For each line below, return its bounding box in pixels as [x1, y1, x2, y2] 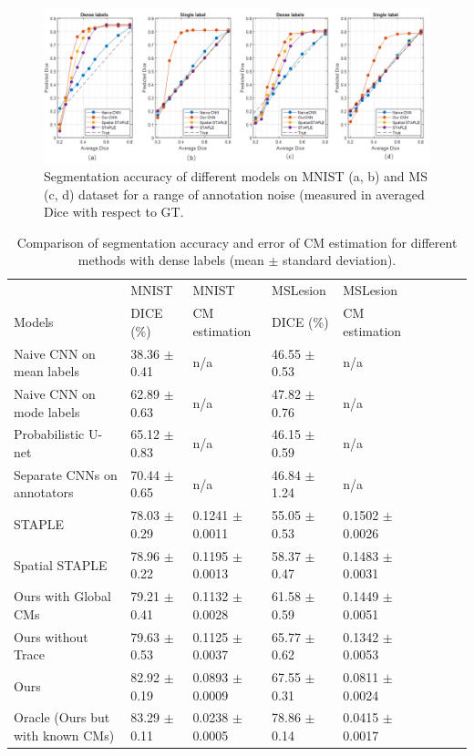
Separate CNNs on [14, 465, 118, 484]
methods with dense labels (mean [77, 250, 264, 270]
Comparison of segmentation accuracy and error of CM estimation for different [16, 232, 458, 251]
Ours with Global [14, 587, 111, 606]
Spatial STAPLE [14, 555, 108, 574]
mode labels [14, 402, 80, 421]
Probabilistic [14, 424, 85, 444]
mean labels [14, 362, 80, 381]
